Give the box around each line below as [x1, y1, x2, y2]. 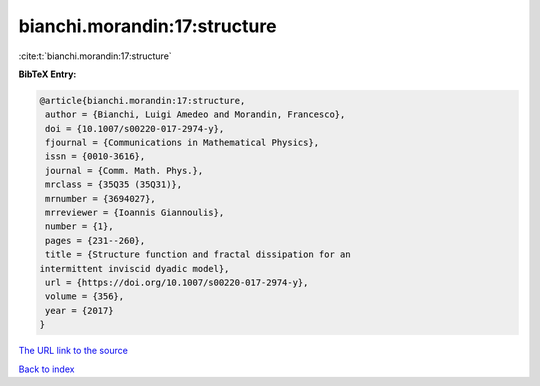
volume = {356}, [45, 291, 125, 302]
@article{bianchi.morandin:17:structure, [39, 95, 246, 106]
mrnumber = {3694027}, [45, 193, 157, 204]
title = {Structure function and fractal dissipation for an [45, 249, 351, 260]
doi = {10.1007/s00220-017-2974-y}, [45, 123, 225, 134]
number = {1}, [45, 221, 114, 232]
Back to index [18, 363, 75, 375]
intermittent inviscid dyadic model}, [39, 263, 230, 274]
